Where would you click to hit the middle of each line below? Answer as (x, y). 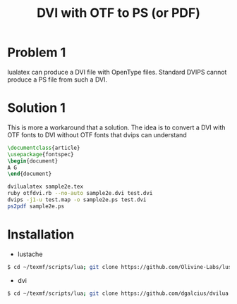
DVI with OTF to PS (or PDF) (119, 13)
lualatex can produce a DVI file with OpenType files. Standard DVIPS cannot (117, 72)
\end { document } (30, 174)
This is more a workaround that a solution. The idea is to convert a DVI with (116, 127)
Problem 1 (37, 52)
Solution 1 (36, 108)
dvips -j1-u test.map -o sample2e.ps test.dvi (77, 200)
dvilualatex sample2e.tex (45, 187)
